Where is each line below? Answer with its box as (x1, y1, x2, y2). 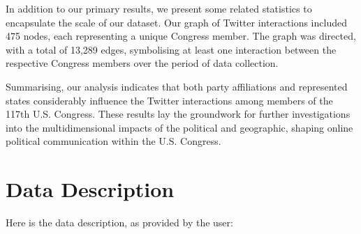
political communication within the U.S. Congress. (6, 134, 221, 148)
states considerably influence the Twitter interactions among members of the (6, 93, 333, 107)
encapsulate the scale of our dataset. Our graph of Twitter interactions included (6, 15, 347, 29)
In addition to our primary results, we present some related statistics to (6, 1, 312, 15)
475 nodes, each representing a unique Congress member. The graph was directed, (6, 29, 356, 43)
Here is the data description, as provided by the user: (6, 215, 233, 230)
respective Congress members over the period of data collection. (6, 56, 279, 70)
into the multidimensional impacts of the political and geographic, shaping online (6, 120, 353, 134)
